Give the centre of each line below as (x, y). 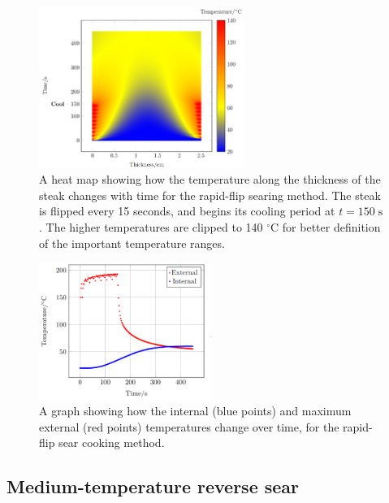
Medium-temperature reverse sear (153, 486)
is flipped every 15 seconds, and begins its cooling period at (187, 211)
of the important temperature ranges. (132, 243)
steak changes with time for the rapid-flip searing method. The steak (210, 195)
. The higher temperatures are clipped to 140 (151, 227)
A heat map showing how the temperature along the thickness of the (210, 179)
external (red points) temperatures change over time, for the (189, 426)
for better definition (331, 227)
